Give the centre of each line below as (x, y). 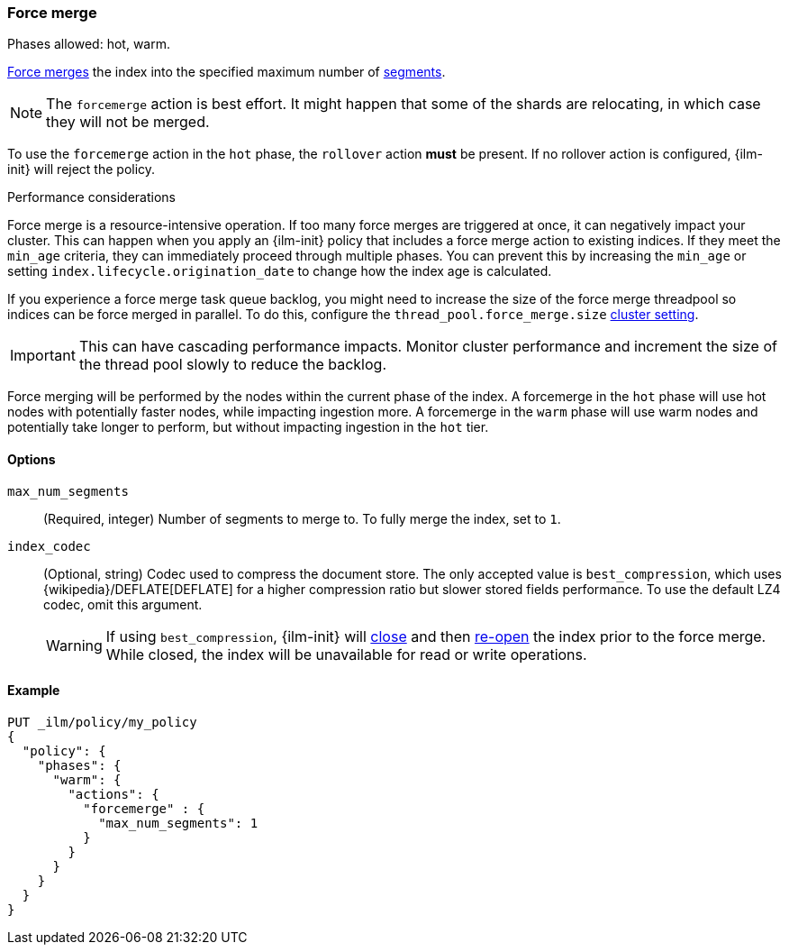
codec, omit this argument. (123, 604)
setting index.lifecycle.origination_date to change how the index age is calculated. (280, 271)
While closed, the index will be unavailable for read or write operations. (346, 654)
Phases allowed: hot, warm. (89, 44)
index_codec (49, 546)
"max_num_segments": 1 (178, 823)
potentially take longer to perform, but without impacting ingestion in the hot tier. (248, 427)
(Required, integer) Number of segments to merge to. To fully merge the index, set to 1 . (302, 518)
